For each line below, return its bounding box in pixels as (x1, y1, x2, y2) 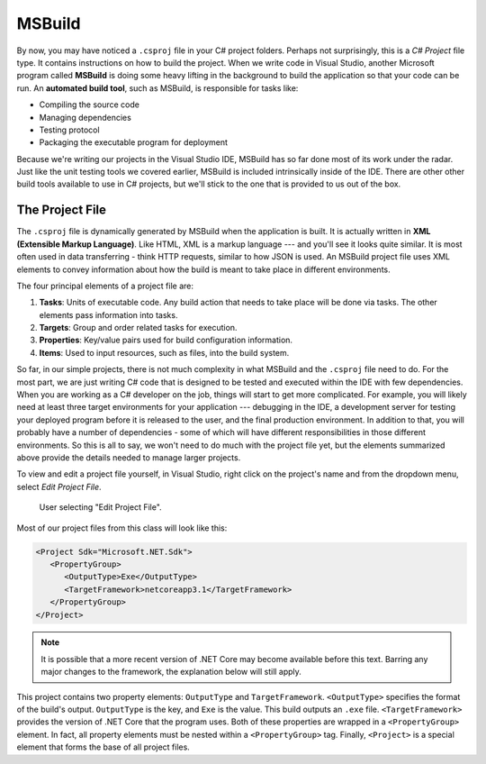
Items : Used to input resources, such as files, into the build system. (39, 347, 290, 358)
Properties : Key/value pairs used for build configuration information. (39, 334, 292, 346)
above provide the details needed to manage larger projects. (16, 452, 241, 463)
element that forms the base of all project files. (16, 741, 191, 752)
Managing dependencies (39, 112, 132, 123)
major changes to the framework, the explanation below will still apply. (40, 667, 301, 678)
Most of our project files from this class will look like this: (16, 523, 228, 533)
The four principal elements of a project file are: (16, 280, 193, 291)
